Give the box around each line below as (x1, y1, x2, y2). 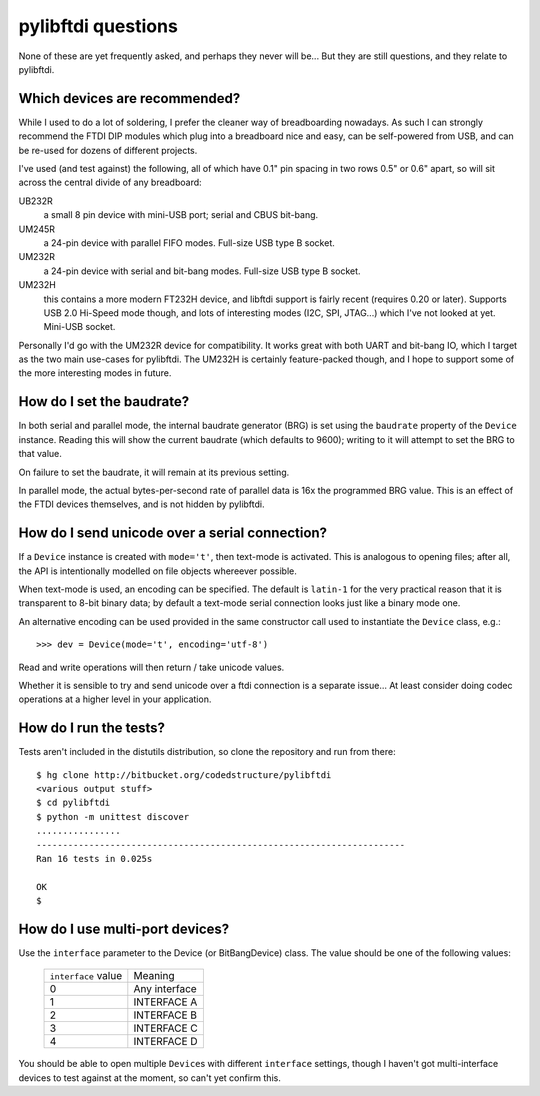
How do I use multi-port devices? (18, 921, 230, 937)
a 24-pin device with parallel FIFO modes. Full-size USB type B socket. (43, 236, 335, 249)
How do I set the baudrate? (18, 393, 190, 410)
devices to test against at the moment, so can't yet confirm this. (18, 1071, 282, 1084)
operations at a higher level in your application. (18, 693, 212, 705)
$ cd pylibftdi (36, 797, 111, 809)
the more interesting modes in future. (18, 367, 172, 379)
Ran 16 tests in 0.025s (36, 853, 153, 865)
